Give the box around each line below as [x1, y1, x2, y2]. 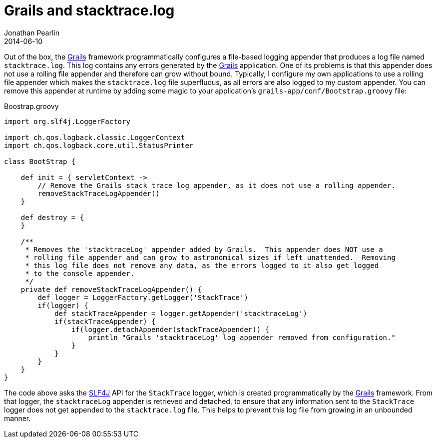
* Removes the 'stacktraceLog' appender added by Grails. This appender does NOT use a [25, 245, 383, 253]
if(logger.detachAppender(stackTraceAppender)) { [71, 325, 270, 333]
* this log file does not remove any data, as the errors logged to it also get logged [25, 261, 379, 269]
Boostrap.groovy [4, 101, 59, 110]
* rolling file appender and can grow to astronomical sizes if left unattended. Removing [25, 253, 396, 261]
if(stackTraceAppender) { [54, 317, 156, 325]
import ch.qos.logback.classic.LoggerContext [4, 133, 185, 141]
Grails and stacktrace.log [4, 2, 175, 19]
